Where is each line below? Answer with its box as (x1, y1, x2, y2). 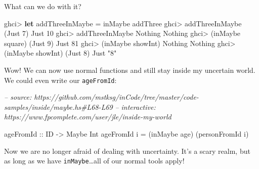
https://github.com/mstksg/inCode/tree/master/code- (34, 92, 199, 102)
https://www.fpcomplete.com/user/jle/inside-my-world (4, 111, 171, 122)
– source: (4, 92, 32, 102)
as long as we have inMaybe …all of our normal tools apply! (4, 155, 185, 166)
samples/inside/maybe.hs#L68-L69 (4, 101, 113, 112)
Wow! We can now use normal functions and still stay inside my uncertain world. (4, 64, 255, 75)
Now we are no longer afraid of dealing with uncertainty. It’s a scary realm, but (4, 145, 250, 156)
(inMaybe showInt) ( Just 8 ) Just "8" (4, 48, 117, 58)
